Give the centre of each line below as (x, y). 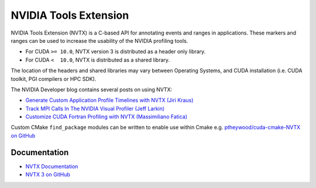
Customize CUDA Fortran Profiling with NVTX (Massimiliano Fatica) (106, 117)
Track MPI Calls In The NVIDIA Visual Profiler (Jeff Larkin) (95, 108)
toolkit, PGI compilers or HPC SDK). (54, 78)
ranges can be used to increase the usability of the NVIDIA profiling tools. (99, 40)
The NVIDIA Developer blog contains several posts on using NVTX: (92, 89)
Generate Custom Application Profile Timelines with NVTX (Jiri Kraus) (109, 100)
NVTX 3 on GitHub (48, 175)
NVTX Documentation (52, 166)
